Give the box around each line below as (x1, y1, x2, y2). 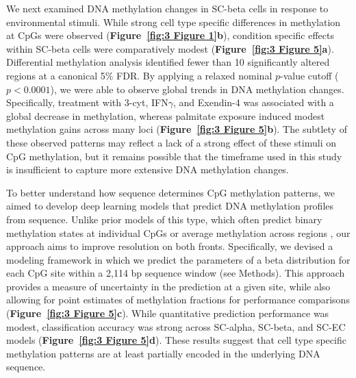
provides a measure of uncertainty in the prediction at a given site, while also (6, 279, 331, 293)
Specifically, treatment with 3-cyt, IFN (6, 95, 168, 110)
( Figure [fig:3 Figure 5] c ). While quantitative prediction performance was (6, 306, 329, 320)
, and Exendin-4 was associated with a (173, 95, 334, 110)
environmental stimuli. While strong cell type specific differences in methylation (6, 14, 341, 29)
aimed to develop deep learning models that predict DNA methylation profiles (6, 199, 334, 213)
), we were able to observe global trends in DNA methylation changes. (50, 81, 344, 96)
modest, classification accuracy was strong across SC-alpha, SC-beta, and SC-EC (6, 319, 346, 333)
